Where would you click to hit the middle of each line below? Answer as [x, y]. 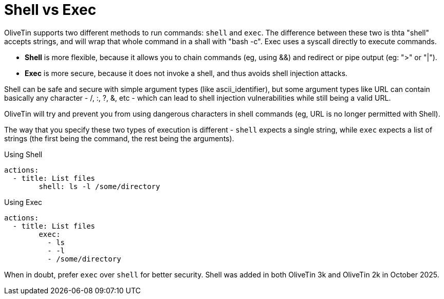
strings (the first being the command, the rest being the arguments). [119, 138]
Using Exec [23, 202]
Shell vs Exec [50, 10]
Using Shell [23, 154]
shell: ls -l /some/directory [99, 186]
